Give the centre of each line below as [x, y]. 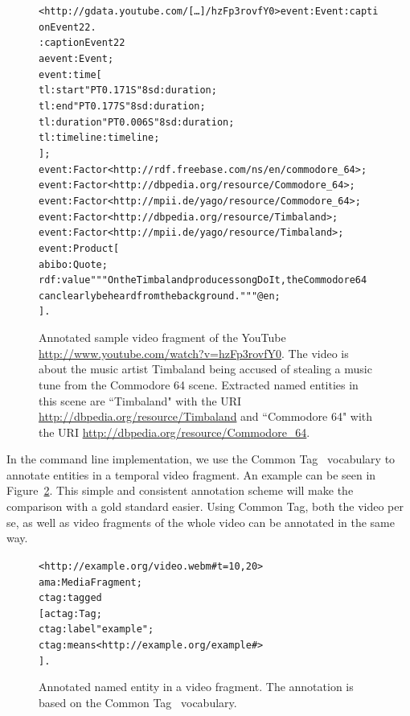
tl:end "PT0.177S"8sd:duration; [122, 106]
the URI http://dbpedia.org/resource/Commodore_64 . [174, 432]
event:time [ [70, 74]
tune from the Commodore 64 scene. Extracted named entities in [199, 384]
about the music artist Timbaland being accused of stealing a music [205, 369]
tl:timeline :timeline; [99, 138]
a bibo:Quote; [73, 264]
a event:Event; [76, 58]
